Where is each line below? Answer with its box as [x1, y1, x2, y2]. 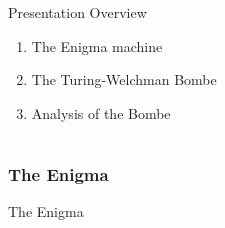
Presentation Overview [8, 2, 147, 22]
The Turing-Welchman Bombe [31, 69, 217, 90]
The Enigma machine [31, 35, 163, 56]
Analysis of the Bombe [31, 102, 171, 123]
